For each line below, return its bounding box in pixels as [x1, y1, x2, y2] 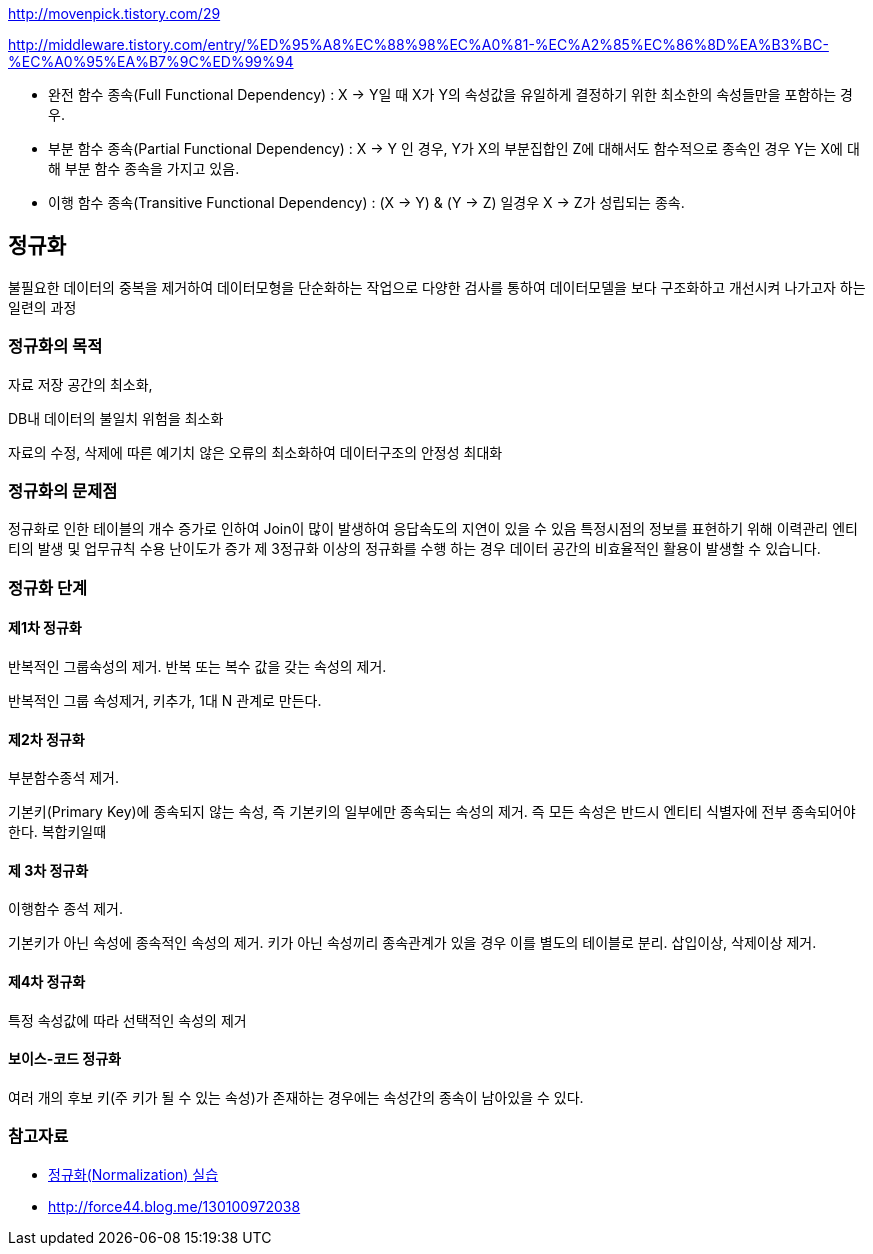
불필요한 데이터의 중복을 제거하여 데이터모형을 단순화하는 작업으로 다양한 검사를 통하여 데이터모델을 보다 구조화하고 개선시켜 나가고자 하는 [8, 278, 866, 296]
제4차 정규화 [8, 972, 86, 990]
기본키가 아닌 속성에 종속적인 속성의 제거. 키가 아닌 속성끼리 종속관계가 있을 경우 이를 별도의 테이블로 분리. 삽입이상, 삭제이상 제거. [8, 934, 817, 952]
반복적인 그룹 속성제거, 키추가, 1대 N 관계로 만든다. [8, 691, 322, 709]
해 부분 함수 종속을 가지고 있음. [48, 160, 240, 177]
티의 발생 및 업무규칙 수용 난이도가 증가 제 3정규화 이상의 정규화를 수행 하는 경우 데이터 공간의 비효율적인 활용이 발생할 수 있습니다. [8, 540, 821, 558]
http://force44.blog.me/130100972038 [48, 1197, 301, 1215]
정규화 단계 [8, 577, 88, 598]
